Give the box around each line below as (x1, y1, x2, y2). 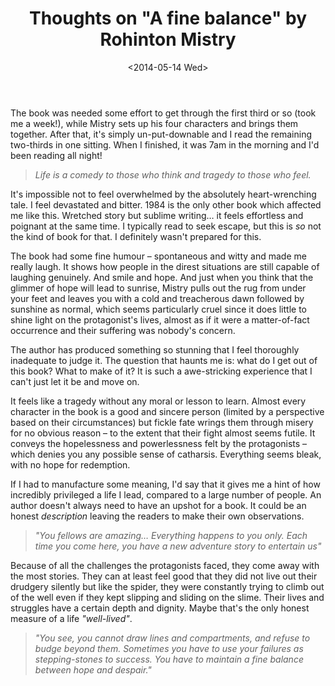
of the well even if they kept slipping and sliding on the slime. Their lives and (10, 591, 325, 603)
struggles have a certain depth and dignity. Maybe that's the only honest (10, 602, 310, 614)
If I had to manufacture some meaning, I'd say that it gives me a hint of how (10, 478, 321, 490)
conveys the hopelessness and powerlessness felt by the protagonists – (10, 437, 308, 449)
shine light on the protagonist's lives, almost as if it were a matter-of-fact (10, 313, 310, 326)
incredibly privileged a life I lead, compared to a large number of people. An (10, 488, 322, 501)
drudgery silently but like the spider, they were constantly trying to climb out (10, 580, 325, 592)
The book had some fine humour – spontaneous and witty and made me (10, 250, 307, 262)
